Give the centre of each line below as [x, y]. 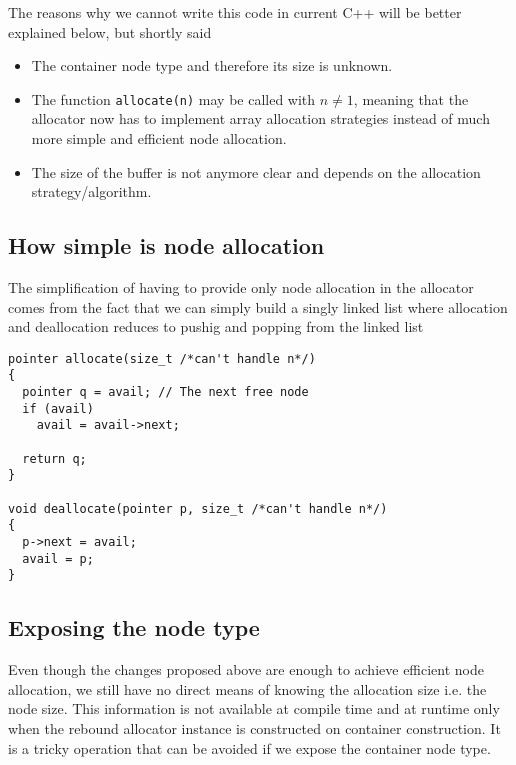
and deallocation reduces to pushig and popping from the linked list [216, 326]
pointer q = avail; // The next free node [165, 392]
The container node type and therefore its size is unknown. [212, 65]
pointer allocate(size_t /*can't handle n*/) [162, 358]
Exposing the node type [134, 627]
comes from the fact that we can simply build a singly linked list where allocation [258, 306]
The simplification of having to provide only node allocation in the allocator [241, 287]
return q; [54, 458]
